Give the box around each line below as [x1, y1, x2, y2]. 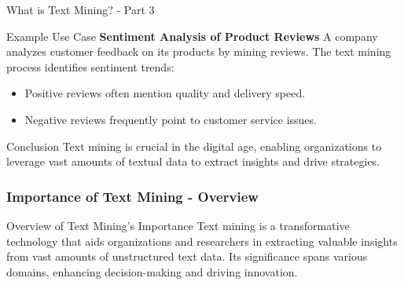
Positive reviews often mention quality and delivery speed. [24, 85, 306, 101]
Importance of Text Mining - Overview [6, 186, 259, 206]
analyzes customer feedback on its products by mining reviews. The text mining [6, 43, 391, 60]
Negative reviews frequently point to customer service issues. [24, 111, 317, 127]
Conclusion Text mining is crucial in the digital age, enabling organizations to [6, 137, 382, 154]
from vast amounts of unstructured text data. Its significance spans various [6, 248, 368, 265]
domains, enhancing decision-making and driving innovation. [6, 263, 298, 280]
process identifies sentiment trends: [6, 58, 174, 75]
